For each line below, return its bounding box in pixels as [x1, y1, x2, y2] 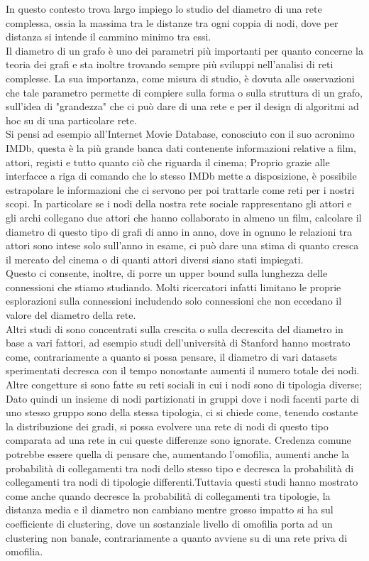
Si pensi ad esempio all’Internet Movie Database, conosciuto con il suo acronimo [6, 126, 355, 141]
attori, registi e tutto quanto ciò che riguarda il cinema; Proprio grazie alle [6, 154, 330, 169]
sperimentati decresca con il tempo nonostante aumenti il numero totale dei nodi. [6, 363, 360, 378]
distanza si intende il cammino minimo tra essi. [6, 29, 211, 44]
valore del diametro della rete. [6, 307, 136, 322]
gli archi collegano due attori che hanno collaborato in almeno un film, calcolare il [6, 209, 362, 224]
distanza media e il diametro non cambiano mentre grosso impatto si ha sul [6, 502, 334, 517]
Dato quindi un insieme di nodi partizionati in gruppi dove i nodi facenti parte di [6, 391, 359, 405]
